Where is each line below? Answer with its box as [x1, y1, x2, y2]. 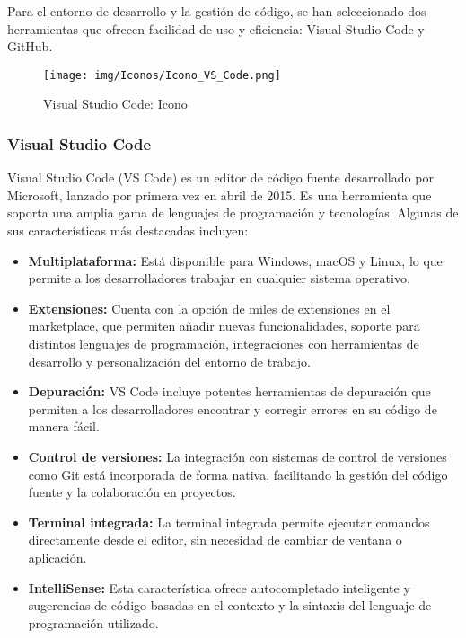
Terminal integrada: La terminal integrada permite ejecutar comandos [28, 512, 430, 531]
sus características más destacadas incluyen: [7, 221, 249, 240]
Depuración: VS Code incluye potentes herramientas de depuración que [28, 382, 431, 401]
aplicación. [28, 547, 87, 566]
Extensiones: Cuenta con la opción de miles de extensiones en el [28, 298, 391, 317]
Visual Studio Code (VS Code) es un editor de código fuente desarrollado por [7, 168, 434, 187]
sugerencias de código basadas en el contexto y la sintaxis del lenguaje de [28, 596, 432, 615]
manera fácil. [28, 417, 100, 436]
